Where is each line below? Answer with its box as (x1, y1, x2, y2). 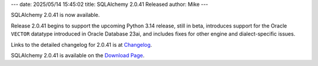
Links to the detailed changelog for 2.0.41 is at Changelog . (11, 41, 153, 48)
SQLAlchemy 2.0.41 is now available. (11, 12, 100, 19)
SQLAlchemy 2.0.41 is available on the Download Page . (11, 51, 145, 58)
